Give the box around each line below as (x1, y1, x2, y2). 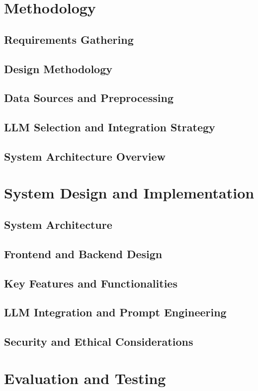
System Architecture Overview (4, 148, 166, 164)
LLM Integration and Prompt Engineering (4, 304, 227, 320)
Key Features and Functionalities (4, 275, 177, 291)
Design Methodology (4, 61, 113, 76)
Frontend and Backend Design (4, 246, 163, 261)
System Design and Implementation (4, 183, 255, 203)
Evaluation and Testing (4, 368, 166, 388)
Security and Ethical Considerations (4, 334, 193, 349)
